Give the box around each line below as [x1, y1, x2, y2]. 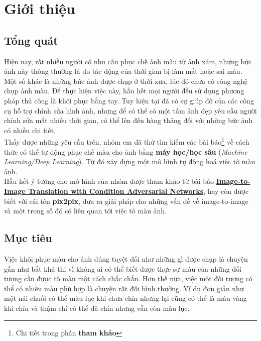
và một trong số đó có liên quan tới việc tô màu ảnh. [4, 205, 167, 216]
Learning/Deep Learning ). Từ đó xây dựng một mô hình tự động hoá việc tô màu [4, 156, 255, 167]
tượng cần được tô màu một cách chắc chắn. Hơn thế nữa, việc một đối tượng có [4, 273, 252, 284]
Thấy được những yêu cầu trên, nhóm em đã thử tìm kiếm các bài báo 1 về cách [4, 135, 249, 147]
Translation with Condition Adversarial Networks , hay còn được [28, 185, 248, 196]
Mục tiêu [4, 230, 52, 246]
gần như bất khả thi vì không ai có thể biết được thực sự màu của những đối [4, 263, 242, 274]
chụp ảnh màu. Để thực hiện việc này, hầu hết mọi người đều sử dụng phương [4, 85, 244, 96]
